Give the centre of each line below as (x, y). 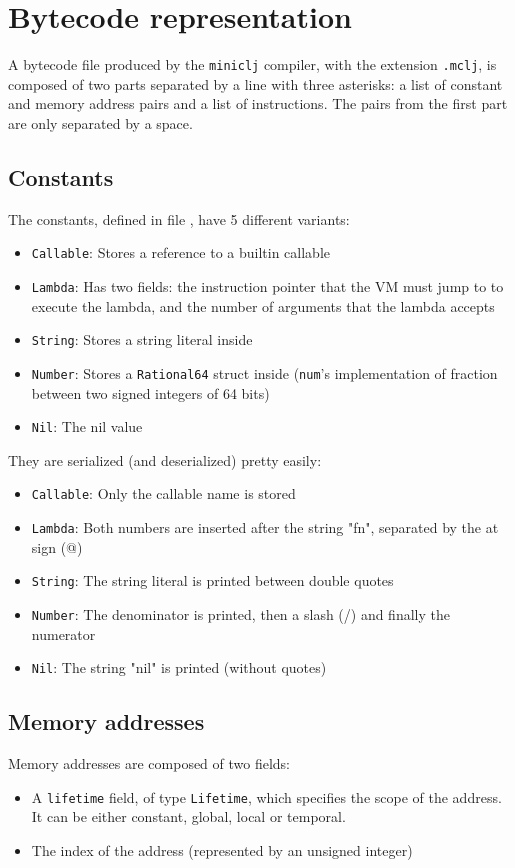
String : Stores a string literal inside (142, 339)
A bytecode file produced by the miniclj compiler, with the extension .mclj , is (252, 64)
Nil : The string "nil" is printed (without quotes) (179, 667)
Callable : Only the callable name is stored (163, 493)
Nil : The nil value (87, 426)
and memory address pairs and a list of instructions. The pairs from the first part (258, 103)
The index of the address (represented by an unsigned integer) (222, 849)
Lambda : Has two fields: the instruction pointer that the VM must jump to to (267, 286)
